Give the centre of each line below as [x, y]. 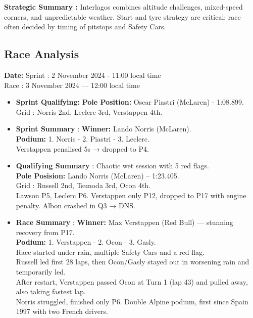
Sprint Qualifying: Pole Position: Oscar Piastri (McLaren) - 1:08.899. [130, 102]
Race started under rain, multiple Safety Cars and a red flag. [110, 252]
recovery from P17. [45, 232]
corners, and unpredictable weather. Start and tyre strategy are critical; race [122, 16]
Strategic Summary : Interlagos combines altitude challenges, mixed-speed [123, 7]
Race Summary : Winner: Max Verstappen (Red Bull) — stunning [124, 222]
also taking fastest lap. [51, 291]
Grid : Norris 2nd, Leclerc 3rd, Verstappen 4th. [89, 111]
